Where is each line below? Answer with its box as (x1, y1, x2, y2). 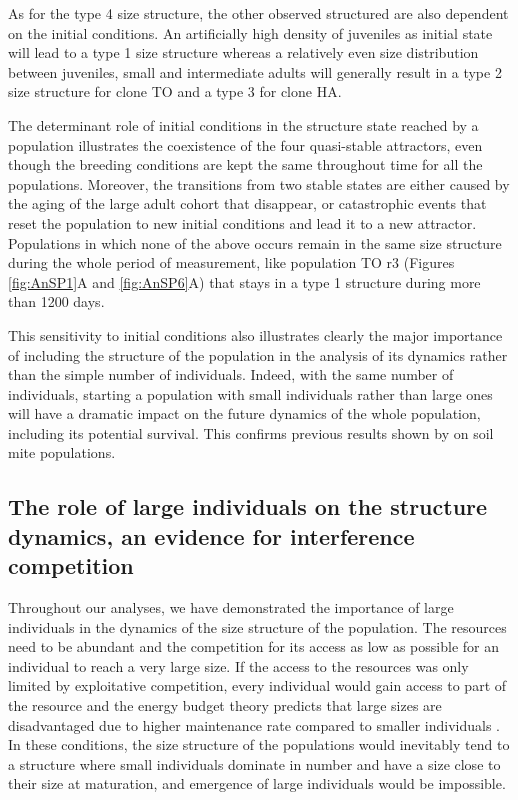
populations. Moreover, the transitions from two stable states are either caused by (8, 173, 510, 194)
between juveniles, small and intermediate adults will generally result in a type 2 (8, 61, 502, 82)
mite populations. (8, 442, 116, 463)
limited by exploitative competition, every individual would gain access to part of (8, 675, 507, 696)
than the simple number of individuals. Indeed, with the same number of (8, 364, 454, 385)
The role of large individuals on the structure (8, 491, 488, 522)
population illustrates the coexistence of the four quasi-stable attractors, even (8, 134, 483, 155)
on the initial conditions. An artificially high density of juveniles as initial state (8, 22, 493, 43)
